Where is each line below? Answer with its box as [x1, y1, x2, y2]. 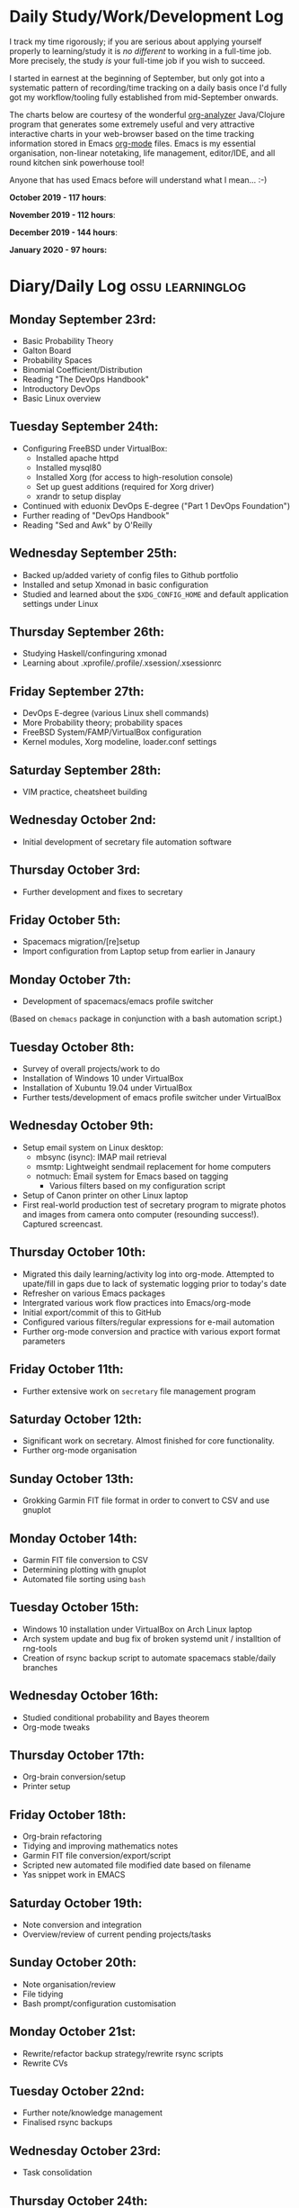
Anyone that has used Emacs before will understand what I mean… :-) [9, 174, 268, 186]
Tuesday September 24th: [9, 419, 159, 434]
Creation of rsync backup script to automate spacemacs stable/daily [22, 1652, 277, 1663]
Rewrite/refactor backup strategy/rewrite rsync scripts [22, 2048, 224, 2059]
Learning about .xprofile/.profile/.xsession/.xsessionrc [22, 657, 223, 668]
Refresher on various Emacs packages [22, 1288, 166, 1299]
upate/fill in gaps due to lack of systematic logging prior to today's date [22, 1278, 287, 1289]
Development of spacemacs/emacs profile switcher [22, 996, 214, 1007]
